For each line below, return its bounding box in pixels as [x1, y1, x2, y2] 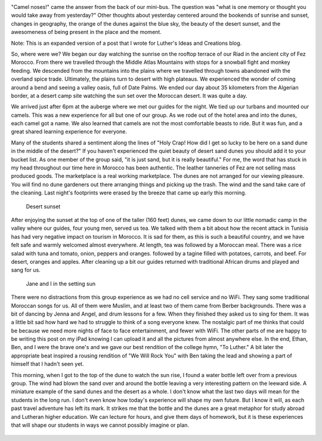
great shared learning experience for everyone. [11, 128, 128, 135]
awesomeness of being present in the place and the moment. [11, 29, 162, 36]
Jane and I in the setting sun [26, 280, 95, 287]
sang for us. [11, 266, 41, 274]
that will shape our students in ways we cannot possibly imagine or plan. [11, 421, 190, 428]
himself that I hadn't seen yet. [11, 360, 84, 368]
